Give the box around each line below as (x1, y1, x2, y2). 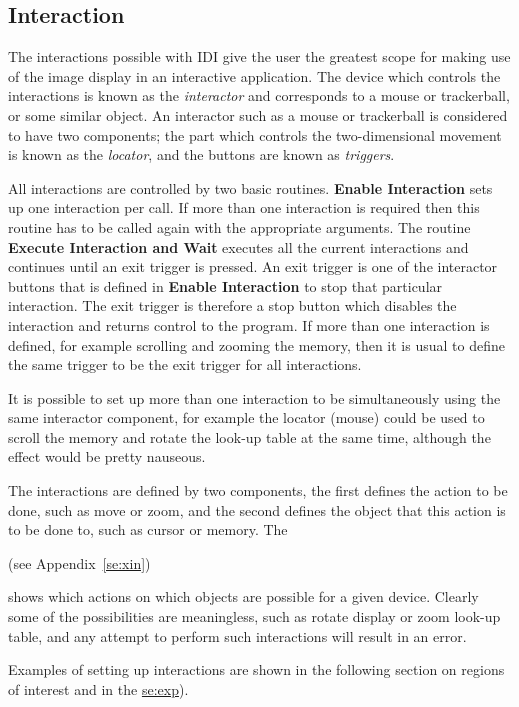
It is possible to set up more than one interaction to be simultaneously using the (8, 387, 501, 408)
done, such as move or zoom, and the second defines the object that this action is (8, 499, 506, 520)
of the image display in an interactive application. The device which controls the (8, 65, 501, 86)
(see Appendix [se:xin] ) (8, 552, 151, 573)
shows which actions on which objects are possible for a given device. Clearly (8, 586, 479, 607)
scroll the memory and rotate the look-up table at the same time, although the (8, 426, 491, 447)
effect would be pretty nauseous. (8, 446, 206, 467)
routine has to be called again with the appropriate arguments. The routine (8, 216, 471, 237)
